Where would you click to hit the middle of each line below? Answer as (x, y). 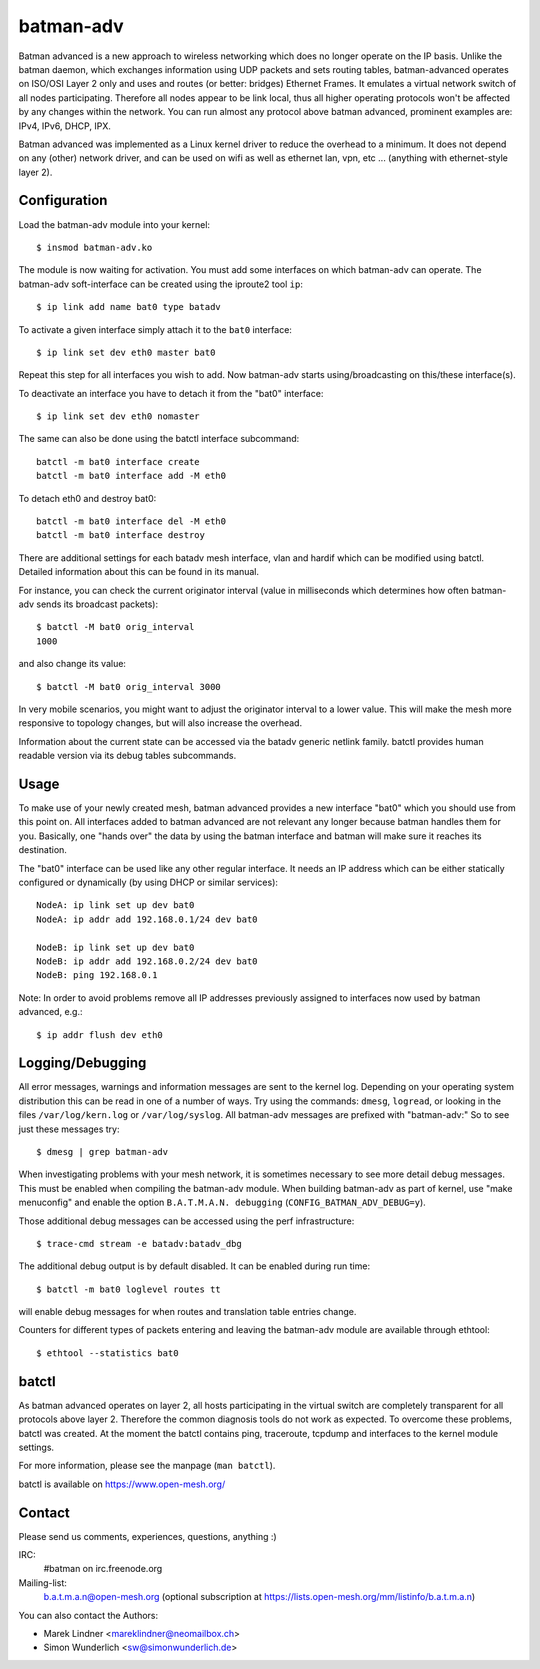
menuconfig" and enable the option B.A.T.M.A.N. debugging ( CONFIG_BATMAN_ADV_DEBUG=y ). (222, 1202)
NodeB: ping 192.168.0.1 (97, 975)
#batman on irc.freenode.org (103, 1569)
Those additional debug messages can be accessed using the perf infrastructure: (186, 1221)
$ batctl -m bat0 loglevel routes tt (129, 1289)
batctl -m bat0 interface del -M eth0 (131, 521)
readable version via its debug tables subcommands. (127, 756)
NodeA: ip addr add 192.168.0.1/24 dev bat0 (147, 919)
